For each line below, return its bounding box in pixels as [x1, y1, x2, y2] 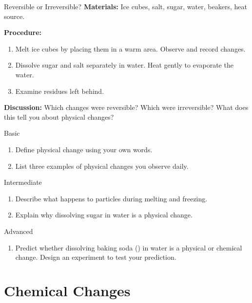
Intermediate [4, 177, 42, 187]
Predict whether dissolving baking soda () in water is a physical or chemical [15, 242, 242, 252]
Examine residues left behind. [15, 86, 104, 96]
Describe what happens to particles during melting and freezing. [15, 193, 208, 203]
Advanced [4, 226, 33, 236]
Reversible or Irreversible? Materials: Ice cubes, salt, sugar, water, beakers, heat [4, 1, 247, 11]
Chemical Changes [4, 280, 131, 300]
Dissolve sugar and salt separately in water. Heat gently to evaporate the [15, 60, 233, 70]
